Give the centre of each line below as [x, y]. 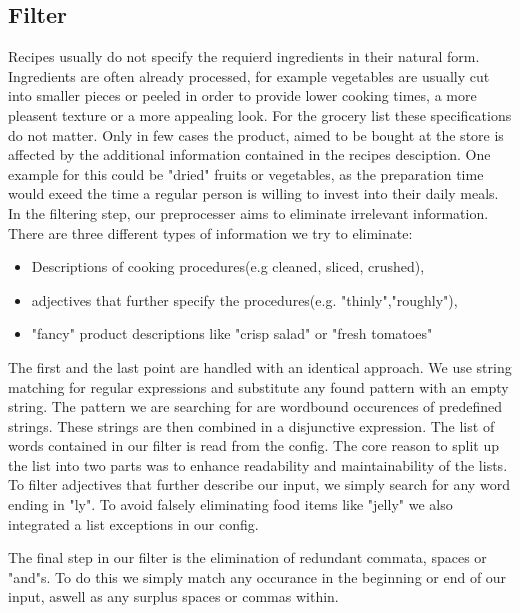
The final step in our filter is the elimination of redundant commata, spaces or [247, 557]
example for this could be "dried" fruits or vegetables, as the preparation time [246, 173]
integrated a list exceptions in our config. [133, 523]
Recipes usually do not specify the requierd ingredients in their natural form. [244, 56]
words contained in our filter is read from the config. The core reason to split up [253, 445]
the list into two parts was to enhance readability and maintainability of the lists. [258, 464]
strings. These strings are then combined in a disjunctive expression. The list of [251, 425]
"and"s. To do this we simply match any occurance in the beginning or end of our [257, 576]
